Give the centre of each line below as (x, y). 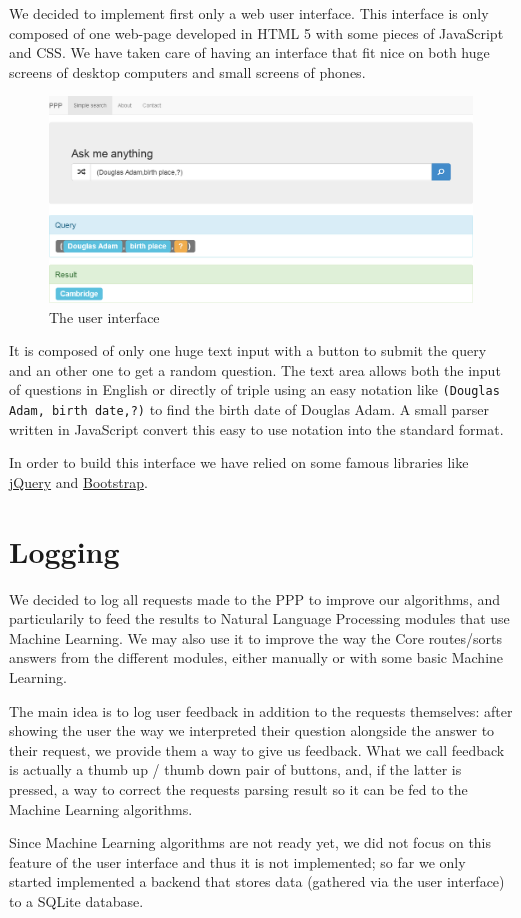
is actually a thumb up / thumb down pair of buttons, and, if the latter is (235, 769)
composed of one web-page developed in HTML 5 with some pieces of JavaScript (256, 32)
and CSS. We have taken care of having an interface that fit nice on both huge (249, 52)
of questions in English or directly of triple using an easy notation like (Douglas (254, 389)
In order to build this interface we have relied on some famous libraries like (239, 462)
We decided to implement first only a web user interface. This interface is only (249, 13)
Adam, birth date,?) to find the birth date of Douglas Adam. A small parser (249, 409)
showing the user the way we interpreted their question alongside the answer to (252, 730)
